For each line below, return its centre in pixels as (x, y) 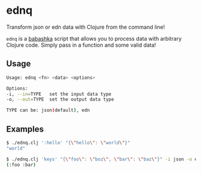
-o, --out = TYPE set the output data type (60, 99)
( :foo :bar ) (21, 165)
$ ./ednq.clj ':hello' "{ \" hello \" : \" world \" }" (68, 142)
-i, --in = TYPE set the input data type (59, 94)
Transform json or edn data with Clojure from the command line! (86, 27)
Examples (25, 129)
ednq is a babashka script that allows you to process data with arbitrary (94, 38)
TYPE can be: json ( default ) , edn (48, 110)
